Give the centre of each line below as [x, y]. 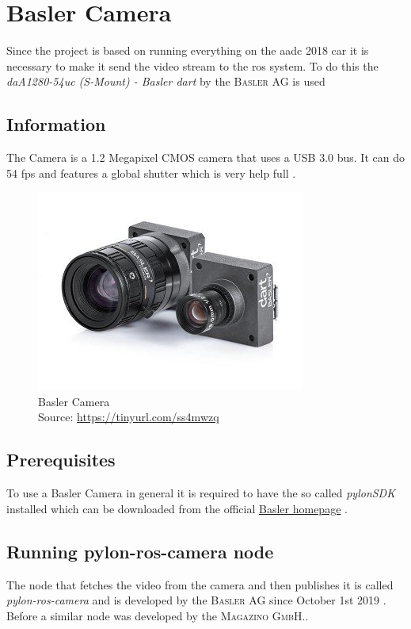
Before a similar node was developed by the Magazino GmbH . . [158, 615]
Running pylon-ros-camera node [140, 551]
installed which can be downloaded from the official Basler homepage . [177, 508]
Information [56, 124]
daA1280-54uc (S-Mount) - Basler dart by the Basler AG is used [166, 81]
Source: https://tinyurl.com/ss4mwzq [129, 417]
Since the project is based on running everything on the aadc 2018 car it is [188, 50]
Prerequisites [61, 460]
